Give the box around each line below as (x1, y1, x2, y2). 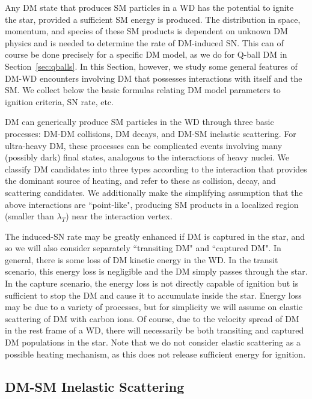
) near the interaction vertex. (66, 210, 173, 222)
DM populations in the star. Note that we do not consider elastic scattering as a (5, 336, 301, 349)
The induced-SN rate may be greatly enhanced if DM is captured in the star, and (5, 230, 305, 242)
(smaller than (5, 210, 54, 222)
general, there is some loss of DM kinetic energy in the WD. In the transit (5, 253, 278, 266)
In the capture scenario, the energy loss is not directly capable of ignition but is (5, 277, 299, 290)
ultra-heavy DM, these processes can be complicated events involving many (5, 139, 283, 151)
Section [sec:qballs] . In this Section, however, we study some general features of (5, 59, 298, 72)
